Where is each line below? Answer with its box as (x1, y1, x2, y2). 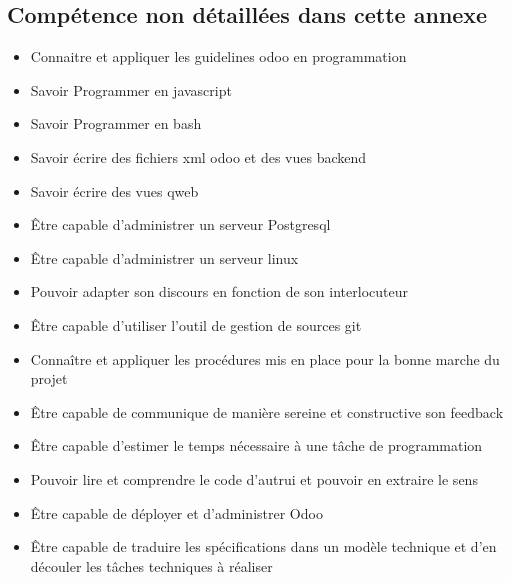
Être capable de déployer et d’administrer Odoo (30, 502, 323, 523)
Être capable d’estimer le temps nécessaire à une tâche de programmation (30, 435, 483, 456)
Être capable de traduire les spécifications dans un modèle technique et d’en (30, 536, 497, 557)
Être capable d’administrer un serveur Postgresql (30, 214, 331, 235)
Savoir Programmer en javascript (30, 79, 232, 100)
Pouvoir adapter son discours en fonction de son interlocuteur (30, 281, 408, 302)
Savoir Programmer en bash (30, 113, 202, 134)
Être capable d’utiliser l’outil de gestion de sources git (30, 314, 362, 335)
